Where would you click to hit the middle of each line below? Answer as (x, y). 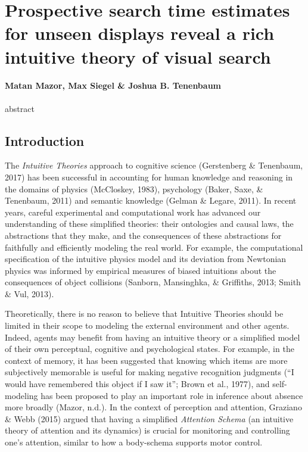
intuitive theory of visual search (138, 56)
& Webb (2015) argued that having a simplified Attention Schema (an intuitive (149, 418)
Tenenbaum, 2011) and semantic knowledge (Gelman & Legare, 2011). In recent (151, 200)
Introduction (45, 140)
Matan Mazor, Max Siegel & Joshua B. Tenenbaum (113, 85)
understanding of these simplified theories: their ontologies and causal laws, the (149, 224)
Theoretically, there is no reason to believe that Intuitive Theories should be (144, 314)
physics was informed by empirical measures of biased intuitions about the (141, 270)
